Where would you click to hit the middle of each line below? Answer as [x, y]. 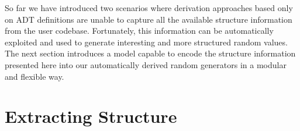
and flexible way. [35, 76]
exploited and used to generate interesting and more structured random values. [146, 42]
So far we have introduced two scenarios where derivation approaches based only [149, 8]
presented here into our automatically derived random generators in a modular [146, 64]
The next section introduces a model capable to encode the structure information [150, 53]
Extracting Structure [91, 116]
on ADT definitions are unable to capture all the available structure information [149, 19]
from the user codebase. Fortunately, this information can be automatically [139, 31]
